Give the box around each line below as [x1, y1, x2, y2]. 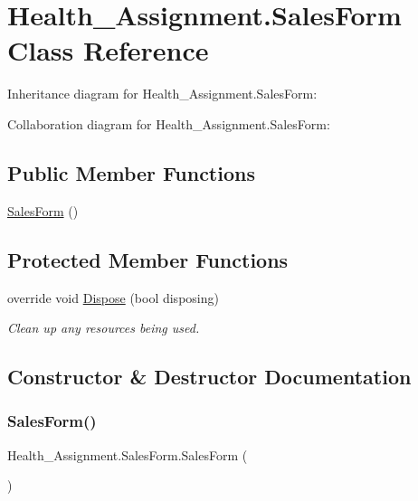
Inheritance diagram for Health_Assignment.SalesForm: [7, 84, 318, 103]
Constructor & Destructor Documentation [7, 363, 412, 391]
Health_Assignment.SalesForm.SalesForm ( [7, 445, 248, 464]
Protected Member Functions [7, 245, 289, 273]
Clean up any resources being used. [7, 318, 200, 337]
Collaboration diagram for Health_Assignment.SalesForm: [7, 114, 330, 133]
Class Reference [7, 32, 209, 69]
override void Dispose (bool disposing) [7, 288, 219, 307]
